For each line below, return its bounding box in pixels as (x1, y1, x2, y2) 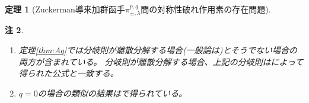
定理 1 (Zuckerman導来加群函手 (5, 3, 125, 15)
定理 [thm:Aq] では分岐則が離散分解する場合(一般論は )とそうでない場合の (18, 44, 298, 56)
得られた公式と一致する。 (18, 67, 119, 79)
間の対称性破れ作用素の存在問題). (141, 3, 271, 15)
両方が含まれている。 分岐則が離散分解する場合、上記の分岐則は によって (18, 55, 304, 67)
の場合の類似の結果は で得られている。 (37, 86, 187, 99)
